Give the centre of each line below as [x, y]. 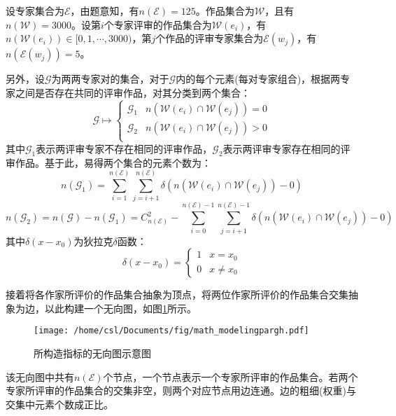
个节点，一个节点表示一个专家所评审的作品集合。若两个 [231, 376]
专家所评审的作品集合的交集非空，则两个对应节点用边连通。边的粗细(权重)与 [181, 390]
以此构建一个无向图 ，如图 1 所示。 [120, 308]
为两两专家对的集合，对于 [110, 79]
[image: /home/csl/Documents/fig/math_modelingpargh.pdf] [171, 331]
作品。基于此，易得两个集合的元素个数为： [113, 162]
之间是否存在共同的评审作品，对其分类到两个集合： [133, 92]
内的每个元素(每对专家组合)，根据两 [258, 79]
